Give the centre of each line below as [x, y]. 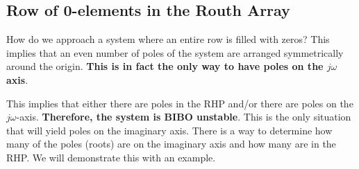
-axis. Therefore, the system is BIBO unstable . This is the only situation [184, 117]
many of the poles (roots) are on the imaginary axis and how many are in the [171, 144]
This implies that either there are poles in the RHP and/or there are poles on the [180, 103]
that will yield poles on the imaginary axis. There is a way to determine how [169, 130]
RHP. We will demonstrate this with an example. [111, 157]
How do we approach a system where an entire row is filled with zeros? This [168, 39]
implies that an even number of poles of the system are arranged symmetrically [175, 52]
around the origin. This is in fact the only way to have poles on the [165, 66]
